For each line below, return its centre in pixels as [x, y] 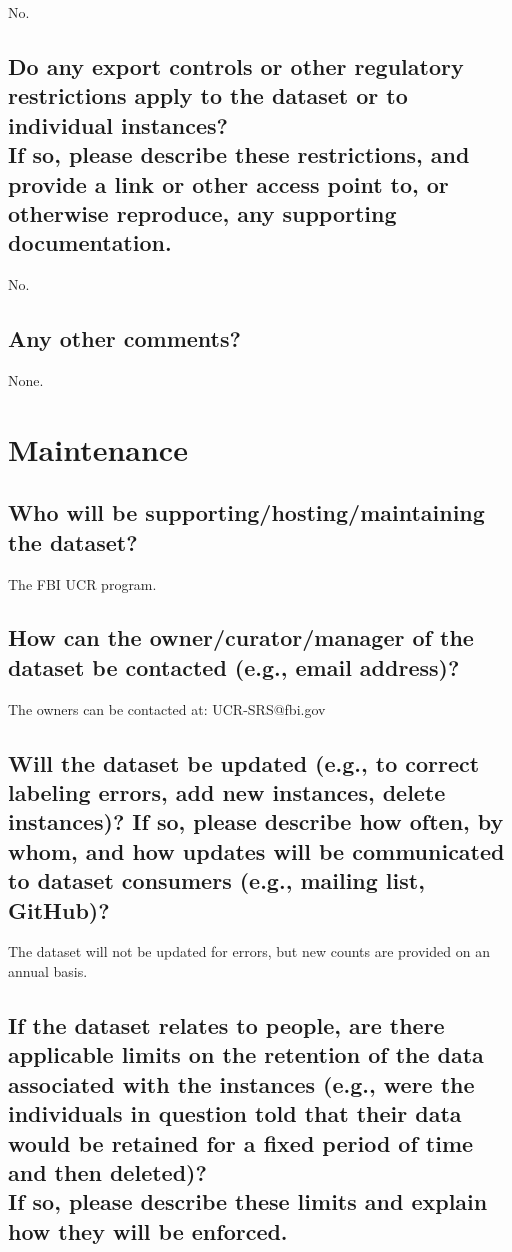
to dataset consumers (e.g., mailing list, [216, 880]
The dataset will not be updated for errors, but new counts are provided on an [249, 951]
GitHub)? [59, 909]
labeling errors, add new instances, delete [227, 792]
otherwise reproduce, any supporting [202, 212]
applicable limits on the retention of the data [246, 1054]
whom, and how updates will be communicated [256, 850]
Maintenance [98, 448]
